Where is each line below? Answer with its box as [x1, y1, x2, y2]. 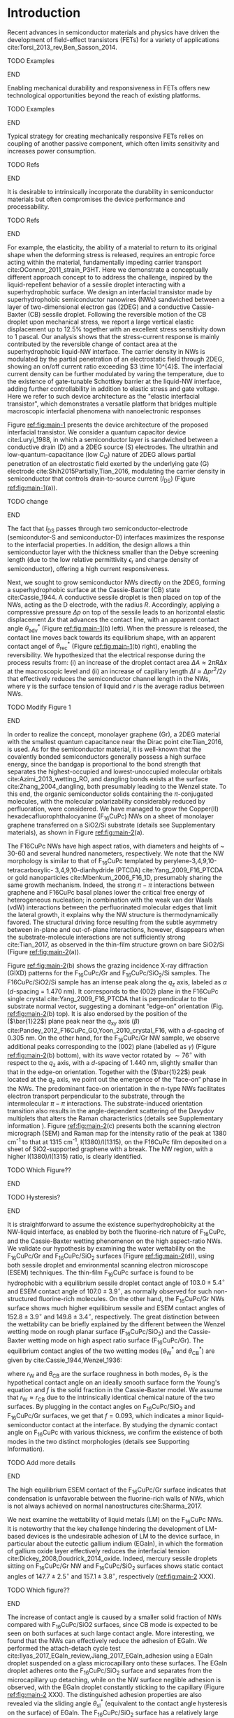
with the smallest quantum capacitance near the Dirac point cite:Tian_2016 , [7, 737, 224, 745]
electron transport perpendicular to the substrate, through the [7, 1092, 185, 1100]
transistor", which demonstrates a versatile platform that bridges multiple [7, 399, 217, 408]
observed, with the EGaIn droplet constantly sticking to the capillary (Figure [7, 1683, 225, 1691]
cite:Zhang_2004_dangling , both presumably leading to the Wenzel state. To [7, 782, 227, 790]
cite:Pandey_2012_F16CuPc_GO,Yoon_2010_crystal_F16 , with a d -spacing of [7, 1026, 225, 1034]
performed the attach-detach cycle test [7, 1644, 121, 1653]
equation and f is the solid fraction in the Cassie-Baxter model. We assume [7, 1386, 223, 1394]
